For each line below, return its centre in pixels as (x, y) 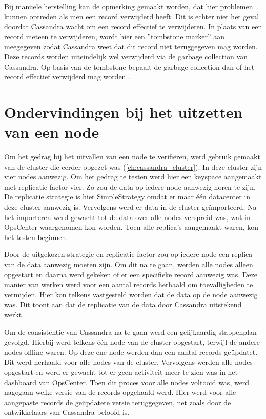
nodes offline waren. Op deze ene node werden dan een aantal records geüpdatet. (131, 352)
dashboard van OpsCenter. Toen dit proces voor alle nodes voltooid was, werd (127, 382)
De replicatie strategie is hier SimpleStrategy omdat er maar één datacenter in (127, 197)
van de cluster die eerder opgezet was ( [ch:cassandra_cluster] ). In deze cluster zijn (133, 166)
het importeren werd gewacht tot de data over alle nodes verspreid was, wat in (127, 217)
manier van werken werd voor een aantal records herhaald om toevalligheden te (129, 284)
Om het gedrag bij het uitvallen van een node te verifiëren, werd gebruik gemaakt (132, 157)
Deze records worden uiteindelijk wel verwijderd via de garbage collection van (126, 56)
